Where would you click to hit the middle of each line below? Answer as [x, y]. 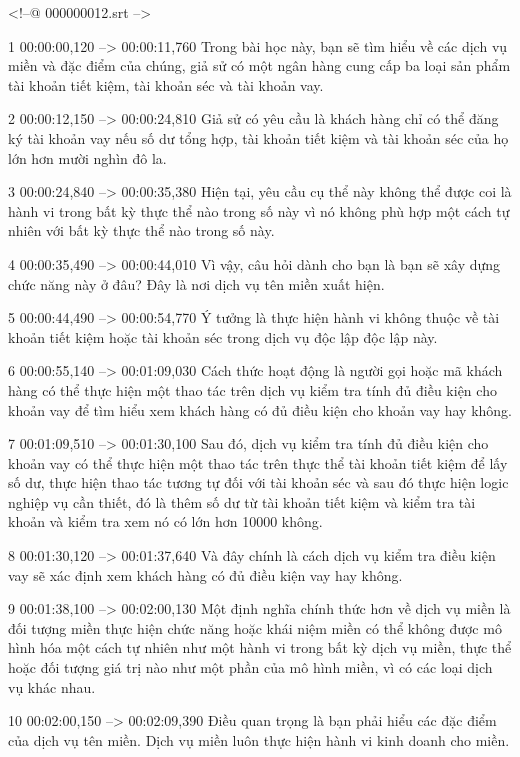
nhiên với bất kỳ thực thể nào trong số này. [141, 230]
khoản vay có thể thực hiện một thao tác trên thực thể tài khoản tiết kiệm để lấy [258, 462]
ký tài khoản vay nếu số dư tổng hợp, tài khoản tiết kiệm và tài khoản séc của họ [258, 137]
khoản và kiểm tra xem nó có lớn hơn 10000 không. [165, 521]
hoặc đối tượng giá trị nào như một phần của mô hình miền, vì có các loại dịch [250, 667]
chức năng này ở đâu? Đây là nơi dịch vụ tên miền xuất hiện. [196, 283]
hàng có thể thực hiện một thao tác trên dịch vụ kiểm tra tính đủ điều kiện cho [252, 389]
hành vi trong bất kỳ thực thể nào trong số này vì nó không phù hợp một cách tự [259, 210]
